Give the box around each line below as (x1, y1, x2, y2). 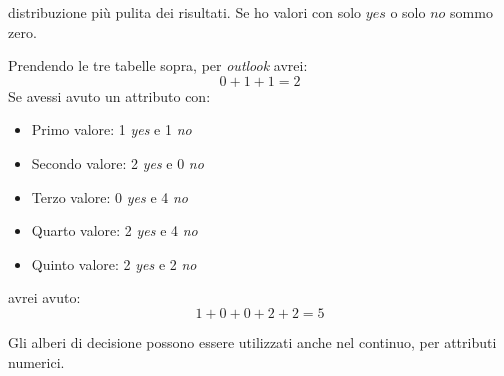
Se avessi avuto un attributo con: (8, 85, 211, 106)
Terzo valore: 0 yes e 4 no (31, 186, 188, 207)
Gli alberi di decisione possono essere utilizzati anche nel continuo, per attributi (8, 331, 497, 352)
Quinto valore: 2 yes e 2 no (31, 253, 197, 274)
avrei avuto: (8, 287, 81, 308)
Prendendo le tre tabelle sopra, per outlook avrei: (8, 55, 308, 76)
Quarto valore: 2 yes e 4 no (31, 220, 198, 241)
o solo (390, 2, 426, 22)
